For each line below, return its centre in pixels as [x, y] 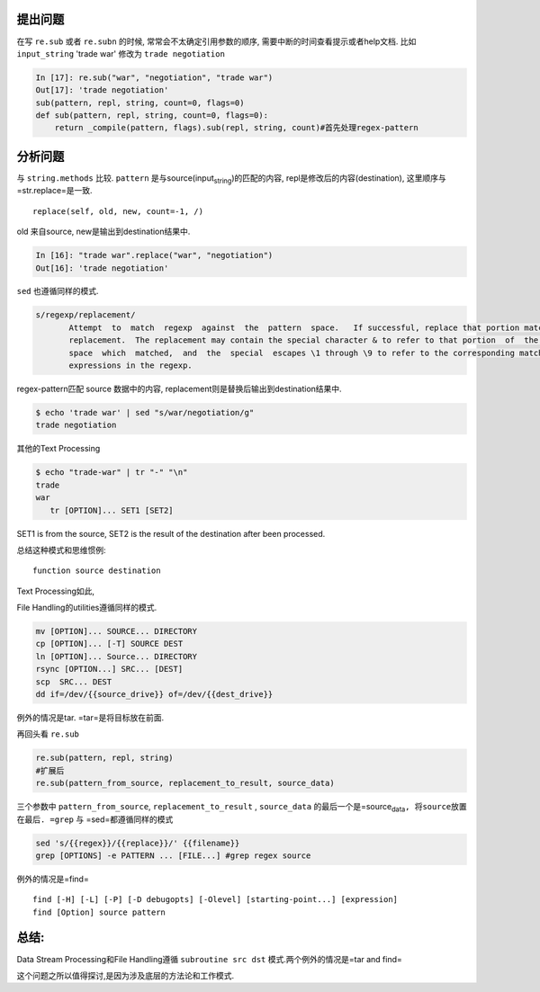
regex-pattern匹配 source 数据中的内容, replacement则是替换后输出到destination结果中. [179, 389]
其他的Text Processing [58, 449]
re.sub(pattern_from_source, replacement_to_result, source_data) [185, 783]
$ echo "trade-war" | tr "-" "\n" [112, 473]
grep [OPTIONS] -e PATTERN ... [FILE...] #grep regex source [173, 855]
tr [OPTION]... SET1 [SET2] [112, 510]
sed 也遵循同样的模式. [58, 291]
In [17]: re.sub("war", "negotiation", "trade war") [154, 77]
